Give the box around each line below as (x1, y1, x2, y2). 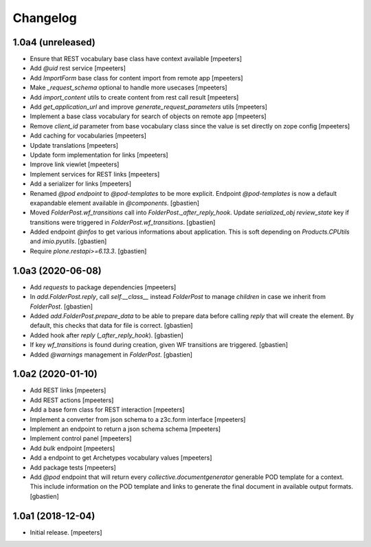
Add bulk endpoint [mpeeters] (30, 444, 115, 452)
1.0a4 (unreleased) (12, 36, 95, 48)
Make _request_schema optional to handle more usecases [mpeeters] (30, 83, 227, 92)
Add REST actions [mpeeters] (30, 396, 114, 404)
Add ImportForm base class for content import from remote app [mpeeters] (30, 74, 243, 82)
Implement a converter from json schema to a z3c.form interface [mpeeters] (30, 415, 246, 423)
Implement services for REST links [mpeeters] (30, 170, 160, 178)
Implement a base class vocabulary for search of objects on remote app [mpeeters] (30, 112, 267, 120)
